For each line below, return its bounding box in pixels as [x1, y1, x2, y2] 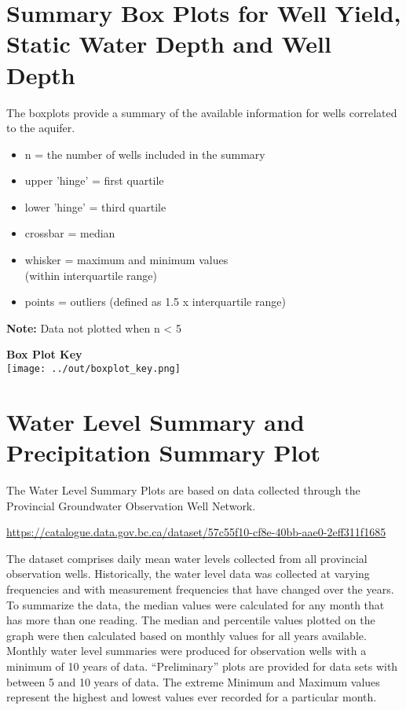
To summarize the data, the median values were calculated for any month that [6, 596, 385, 613]
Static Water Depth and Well [6, 28, 331, 60]
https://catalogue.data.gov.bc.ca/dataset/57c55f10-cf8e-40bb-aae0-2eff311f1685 [6, 524, 386, 540]
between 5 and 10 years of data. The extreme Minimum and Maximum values [6, 673, 380, 690]
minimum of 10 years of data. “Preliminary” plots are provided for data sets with [6, 657, 398, 674]
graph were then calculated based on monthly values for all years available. [6, 627, 367, 643]
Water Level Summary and [6, 405, 305, 437]
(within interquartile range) [24, 267, 157, 283]
